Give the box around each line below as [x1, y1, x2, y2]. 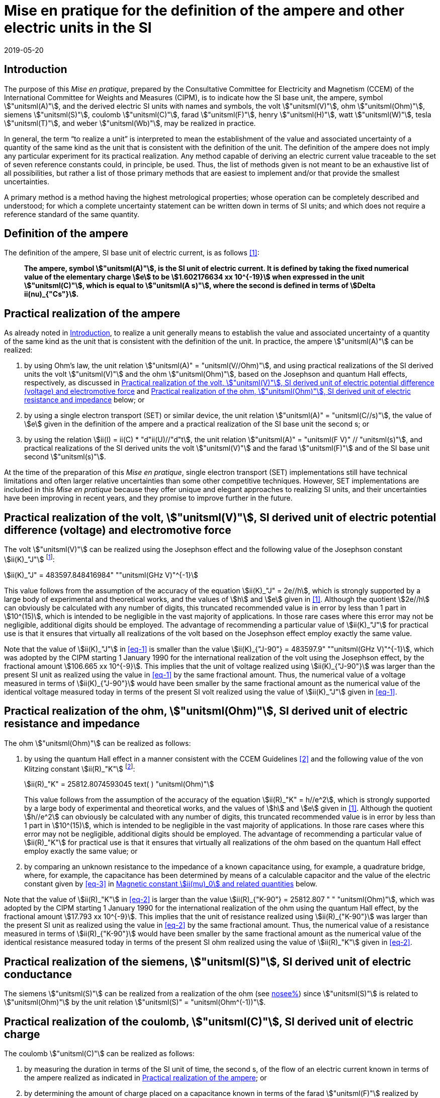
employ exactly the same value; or [24, 847, 138, 856]
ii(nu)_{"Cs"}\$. [24, 290, 79, 299]
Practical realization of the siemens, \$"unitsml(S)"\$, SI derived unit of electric [4, 955, 411, 968]
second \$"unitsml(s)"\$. [24, 452, 106, 461]
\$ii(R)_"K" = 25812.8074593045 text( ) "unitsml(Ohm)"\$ [24, 780, 214, 789]
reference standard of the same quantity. [4, 210, 140, 219]
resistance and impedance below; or [24, 395, 145, 404]
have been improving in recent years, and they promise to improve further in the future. [4, 494, 293, 503]
